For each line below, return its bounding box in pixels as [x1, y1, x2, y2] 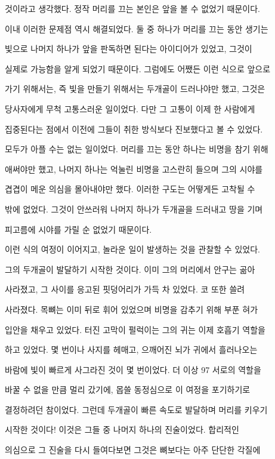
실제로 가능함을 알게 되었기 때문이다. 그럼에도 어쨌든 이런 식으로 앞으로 [5, 62, 271, 75]
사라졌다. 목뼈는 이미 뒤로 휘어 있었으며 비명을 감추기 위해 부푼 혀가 [5, 303, 258, 315]
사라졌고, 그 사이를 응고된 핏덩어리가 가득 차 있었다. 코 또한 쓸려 [5, 283, 245, 295]
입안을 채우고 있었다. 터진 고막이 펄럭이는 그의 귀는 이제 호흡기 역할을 [5, 323, 265, 335]
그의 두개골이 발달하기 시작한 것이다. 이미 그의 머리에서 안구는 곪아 [5, 263, 255, 275]
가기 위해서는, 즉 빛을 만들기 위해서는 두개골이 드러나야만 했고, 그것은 [5, 82, 265, 95]
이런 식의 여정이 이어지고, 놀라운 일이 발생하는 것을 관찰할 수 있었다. [5, 243, 260, 255]
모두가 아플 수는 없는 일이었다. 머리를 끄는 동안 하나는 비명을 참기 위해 [5, 143, 268, 155]
